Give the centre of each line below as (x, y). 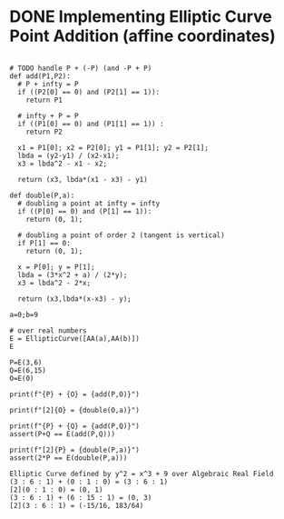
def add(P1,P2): (40, 76)
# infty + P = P (48, 115)
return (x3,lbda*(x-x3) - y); (74, 299)
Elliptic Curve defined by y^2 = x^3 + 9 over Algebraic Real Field (142, 474)
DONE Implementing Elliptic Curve (141, 17)
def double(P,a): (42, 195)
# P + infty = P (48, 84)
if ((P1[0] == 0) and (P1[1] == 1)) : (91, 124)
